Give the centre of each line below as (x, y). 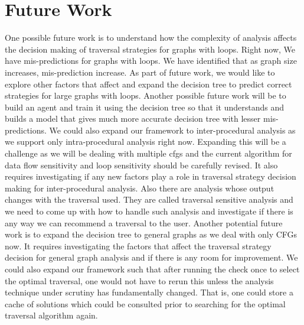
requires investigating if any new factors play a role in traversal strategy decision (151, 176)
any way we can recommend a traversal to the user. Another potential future (144, 222)
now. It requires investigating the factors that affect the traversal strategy (138, 246)
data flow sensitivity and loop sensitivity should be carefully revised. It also (141, 165)
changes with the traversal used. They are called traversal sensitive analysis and (149, 199)
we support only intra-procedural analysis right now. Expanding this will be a (146, 142)
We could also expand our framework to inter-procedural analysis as (172, 130)
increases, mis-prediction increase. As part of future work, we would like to (140, 72)
